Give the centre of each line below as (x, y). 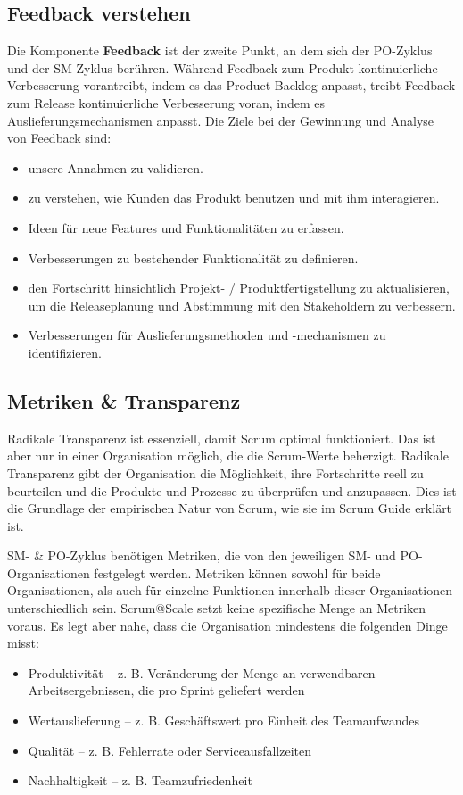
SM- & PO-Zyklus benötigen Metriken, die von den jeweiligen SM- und (202, 555)
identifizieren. (65, 352)
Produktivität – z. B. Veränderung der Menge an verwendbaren (202, 672)
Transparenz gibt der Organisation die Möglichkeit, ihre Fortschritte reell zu (215, 472)
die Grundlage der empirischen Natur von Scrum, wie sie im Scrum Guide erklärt (230, 508)
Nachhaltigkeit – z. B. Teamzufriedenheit (140, 780)
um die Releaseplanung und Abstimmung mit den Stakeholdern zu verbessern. (242, 305)
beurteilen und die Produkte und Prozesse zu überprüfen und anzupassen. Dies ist (232, 490)
